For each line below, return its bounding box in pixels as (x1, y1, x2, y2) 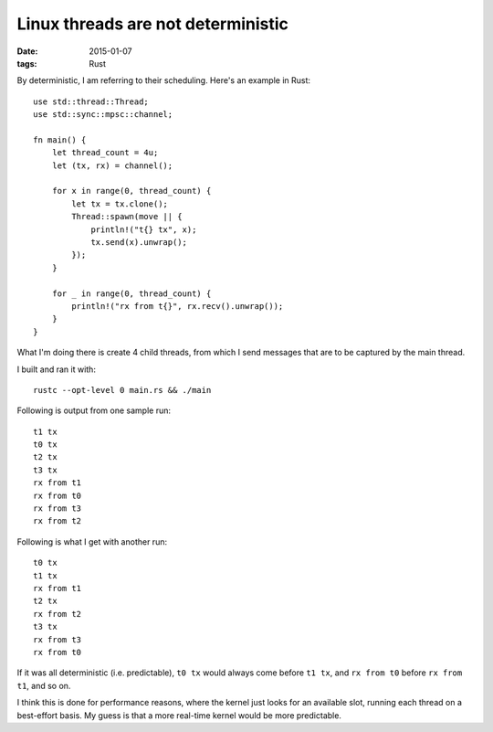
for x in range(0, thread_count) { (51, 186, 212, 196)
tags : (16, 58, 37, 69)
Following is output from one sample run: (16, 405, 172, 416)
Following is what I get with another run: (16, 536, 168, 547)
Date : (16, 46, 38, 57)
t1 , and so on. (16, 680, 71, 691)
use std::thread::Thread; (33, 96, 150, 107)
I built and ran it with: (16, 364, 96, 375)
